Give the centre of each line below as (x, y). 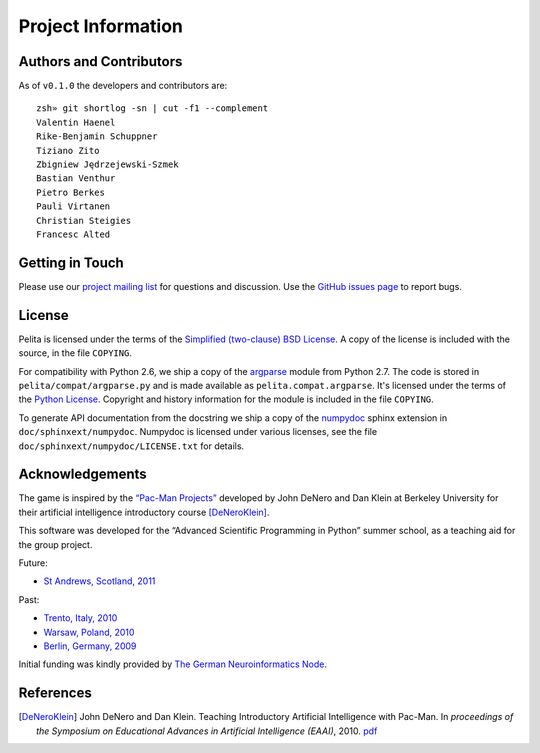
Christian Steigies (84, 220)
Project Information (101, 26)
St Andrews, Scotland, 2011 (99, 581)
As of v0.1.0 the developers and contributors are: (123, 86)
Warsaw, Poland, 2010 (89, 632)
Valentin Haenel (76, 122)
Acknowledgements (82, 474)
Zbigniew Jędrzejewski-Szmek (107, 164)
